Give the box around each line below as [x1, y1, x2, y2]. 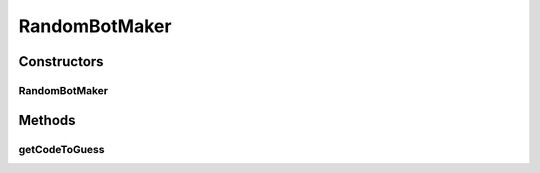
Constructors [18, 53, 104, 70]
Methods [18, 111, 76, 129]
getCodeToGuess [18, 142, 105, 156]
